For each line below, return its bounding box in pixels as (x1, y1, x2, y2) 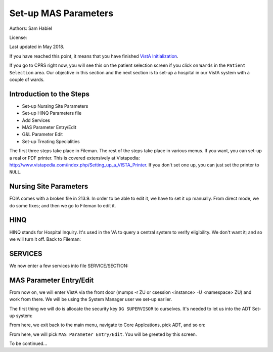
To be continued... (9, 340, 48, 346)
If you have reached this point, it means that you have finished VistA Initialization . (9, 53, 179, 59)
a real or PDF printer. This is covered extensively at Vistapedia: (9, 155, 140, 161)
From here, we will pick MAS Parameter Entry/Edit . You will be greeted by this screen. (9, 331, 197, 337)
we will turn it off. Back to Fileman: (9, 236, 81, 242)
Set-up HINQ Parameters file (22, 110, 82, 116)
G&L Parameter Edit (22, 131, 63, 138)
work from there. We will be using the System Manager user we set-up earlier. (9, 296, 172, 302)
